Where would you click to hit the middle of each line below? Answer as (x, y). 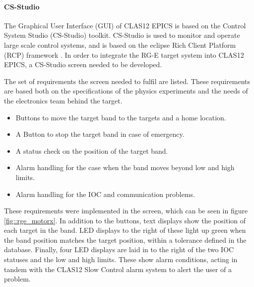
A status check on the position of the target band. (92, 150)
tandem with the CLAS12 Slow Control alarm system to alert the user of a (118, 269)
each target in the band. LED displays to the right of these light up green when (125, 230)
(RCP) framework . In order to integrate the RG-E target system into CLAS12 (124, 54)
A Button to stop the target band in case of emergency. (100, 134)
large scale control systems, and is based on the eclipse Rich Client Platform (120, 45)
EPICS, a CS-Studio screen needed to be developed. (83, 64)
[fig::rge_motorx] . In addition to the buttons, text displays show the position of (125, 220)
